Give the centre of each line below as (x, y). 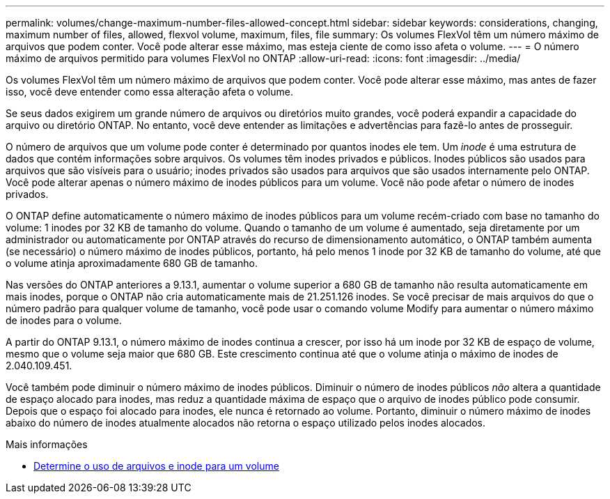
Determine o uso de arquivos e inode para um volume (156, 466)
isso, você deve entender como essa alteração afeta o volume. (149, 92)
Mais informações (47, 444)
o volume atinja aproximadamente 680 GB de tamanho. (132, 263)
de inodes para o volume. (64, 320)
